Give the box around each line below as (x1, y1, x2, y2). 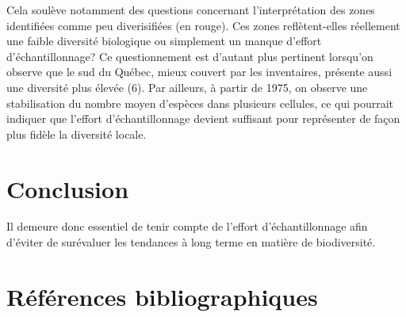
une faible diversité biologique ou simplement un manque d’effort (6, 32, 322, 49)
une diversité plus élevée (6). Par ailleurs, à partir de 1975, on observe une (6, 78, 368, 95)
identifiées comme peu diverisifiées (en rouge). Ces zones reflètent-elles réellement (6, 17, 400, 33)
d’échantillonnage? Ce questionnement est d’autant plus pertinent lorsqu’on (6, 48, 373, 64)
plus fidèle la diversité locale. (6, 125, 147, 142)
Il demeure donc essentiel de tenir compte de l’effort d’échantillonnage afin (6, 218, 368, 235)
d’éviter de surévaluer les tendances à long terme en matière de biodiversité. (6, 234, 376, 250)
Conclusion (6, 172, 129, 204)
